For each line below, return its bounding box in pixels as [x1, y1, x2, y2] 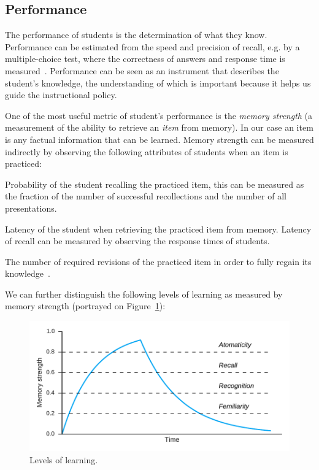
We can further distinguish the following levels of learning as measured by [5, 287, 283, 300]
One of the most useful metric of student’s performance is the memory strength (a [5, 109, 313, 121]
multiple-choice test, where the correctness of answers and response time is [5, 52, 285, 65]
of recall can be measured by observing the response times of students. [5, 234, 270, 247]
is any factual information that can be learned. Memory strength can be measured [5, 133, 314, 145]
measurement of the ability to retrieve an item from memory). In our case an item [5, 121, 313, 134]
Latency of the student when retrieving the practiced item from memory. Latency [5, 222, 312, 235]
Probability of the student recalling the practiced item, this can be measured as [5, 177, 304, 190]
